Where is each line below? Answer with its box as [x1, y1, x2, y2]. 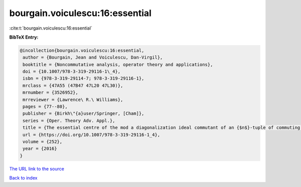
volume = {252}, [23, 139, 63, 144]
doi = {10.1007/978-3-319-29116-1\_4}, [23, 69, 120, 75]
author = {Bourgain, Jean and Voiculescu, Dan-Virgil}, [23, 55, 163, 60]
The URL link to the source [9, 165, 65, 171]
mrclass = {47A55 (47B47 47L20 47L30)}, [23, 83, 123, 88]
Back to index [9, 175, 38, 181]
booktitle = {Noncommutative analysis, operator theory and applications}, [23, 62, 213, 67]
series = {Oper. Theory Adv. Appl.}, [23, 118, 115, 123]
